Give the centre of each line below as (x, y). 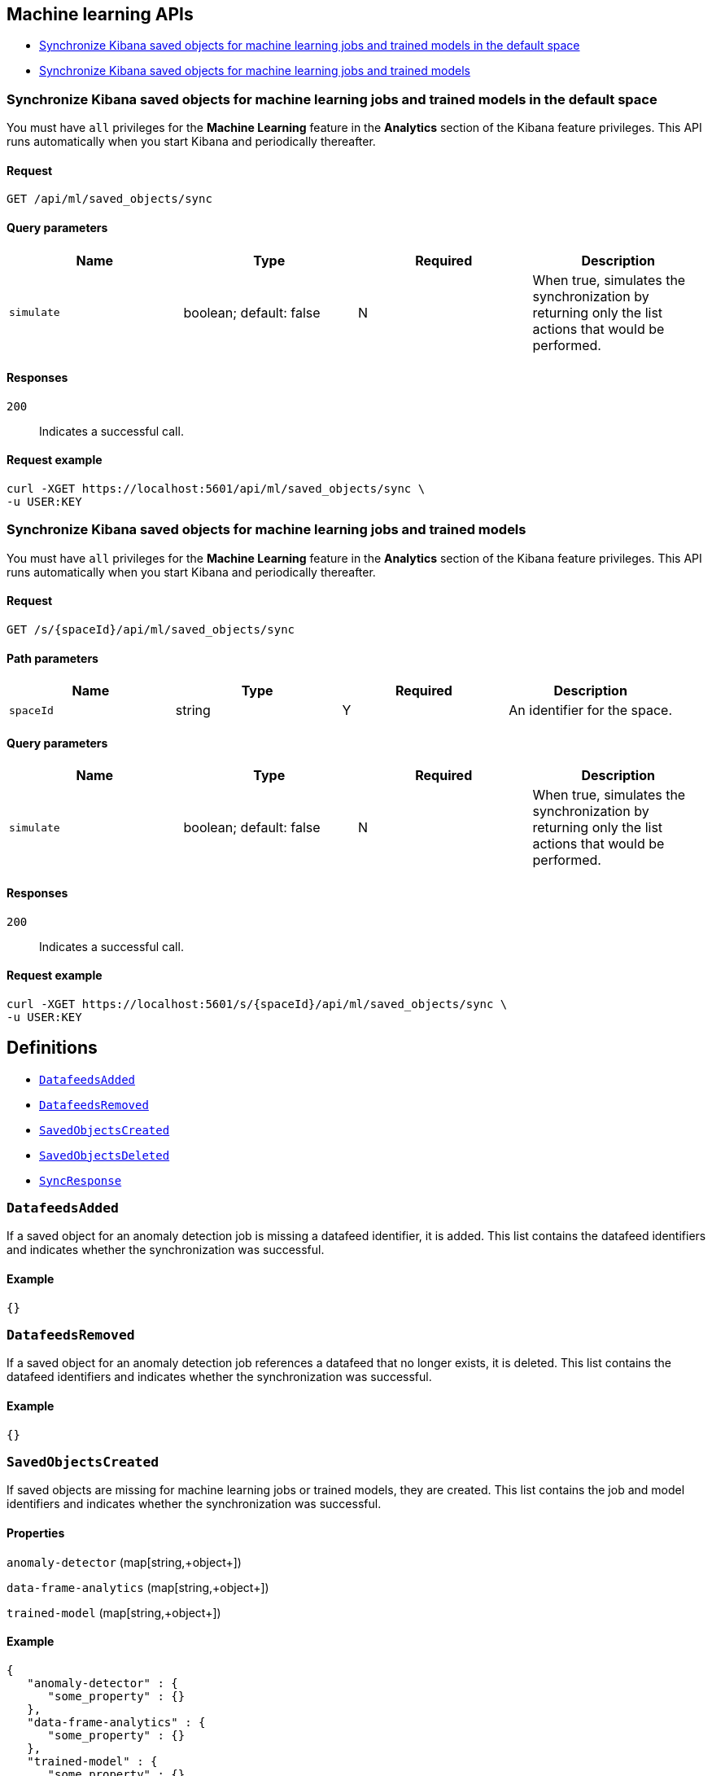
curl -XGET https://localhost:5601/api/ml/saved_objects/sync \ (216, 489)
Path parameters (52, 658)
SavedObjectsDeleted (105, 1155)
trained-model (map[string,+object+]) (114, 1612)
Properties (36, 1533)
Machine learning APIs (100, 14)
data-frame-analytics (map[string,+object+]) (138, 1587)
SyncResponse (81, 1180)
